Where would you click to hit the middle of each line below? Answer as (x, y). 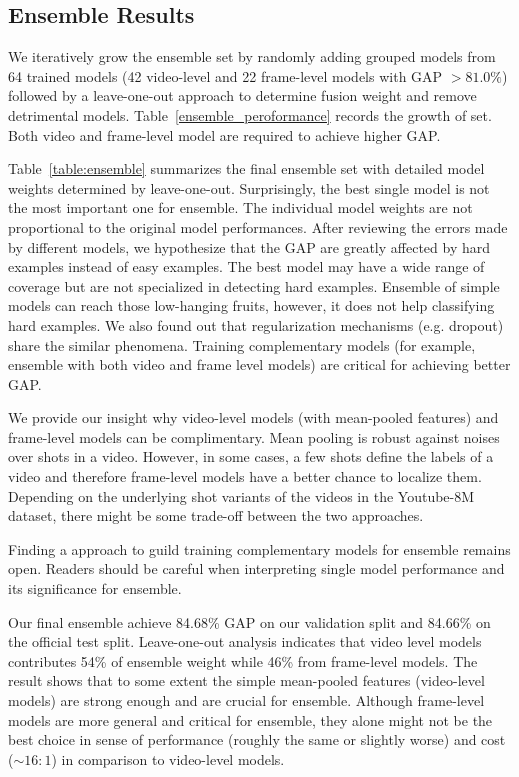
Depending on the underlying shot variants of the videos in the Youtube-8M (241, 495)
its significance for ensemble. (95, 588)
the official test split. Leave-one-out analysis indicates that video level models (245, 641)
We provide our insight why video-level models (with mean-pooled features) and (253, 417)
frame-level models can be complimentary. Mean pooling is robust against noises (254, 436)
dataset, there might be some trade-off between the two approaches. (216, 515)
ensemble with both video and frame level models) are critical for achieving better (259, 364)
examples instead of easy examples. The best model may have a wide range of (246, 266)
